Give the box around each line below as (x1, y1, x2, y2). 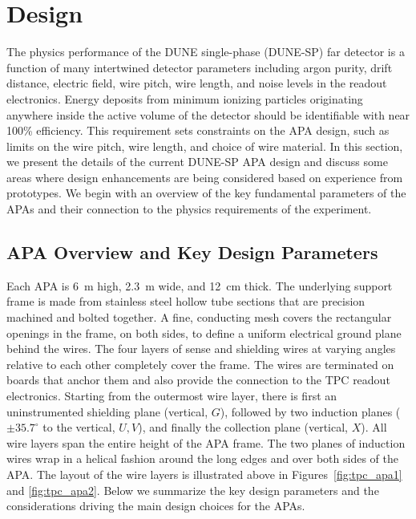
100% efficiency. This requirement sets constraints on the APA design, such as (6, 122, 390, 139)
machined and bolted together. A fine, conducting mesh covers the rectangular (6, 309, 392, 326)
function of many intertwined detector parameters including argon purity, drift (6, 59, 393, 75)
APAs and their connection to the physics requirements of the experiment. (6, 201, 372, 217)
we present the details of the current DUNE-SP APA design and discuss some (6, 153, 388, 170)
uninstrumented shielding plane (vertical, (6, 403, 208, 420)
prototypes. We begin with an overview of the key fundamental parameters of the (6, 184, 406, 201)
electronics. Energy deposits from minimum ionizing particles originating (6, 90, 363, 107)
